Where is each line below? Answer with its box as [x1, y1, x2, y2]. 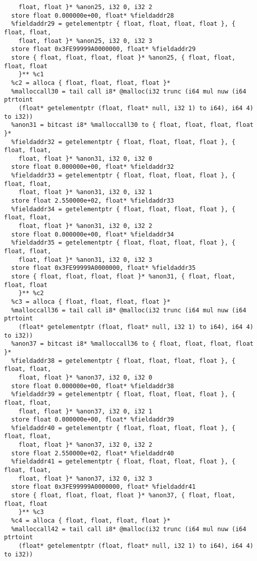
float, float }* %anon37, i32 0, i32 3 [18, 475, 152, 482]
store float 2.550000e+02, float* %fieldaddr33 [11, 197, 174, 205]
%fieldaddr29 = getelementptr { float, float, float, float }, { [11, 20, 236, 28]
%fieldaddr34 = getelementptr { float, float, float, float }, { [11, 205, 236, 213]
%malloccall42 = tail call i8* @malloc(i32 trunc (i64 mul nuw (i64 [11, 525, 246, 533]
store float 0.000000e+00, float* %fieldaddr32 [11, 163, 174, 171]
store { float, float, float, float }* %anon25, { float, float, [11, 54, 236, 61]
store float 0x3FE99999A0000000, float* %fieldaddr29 [11, 45, 196, 53]
